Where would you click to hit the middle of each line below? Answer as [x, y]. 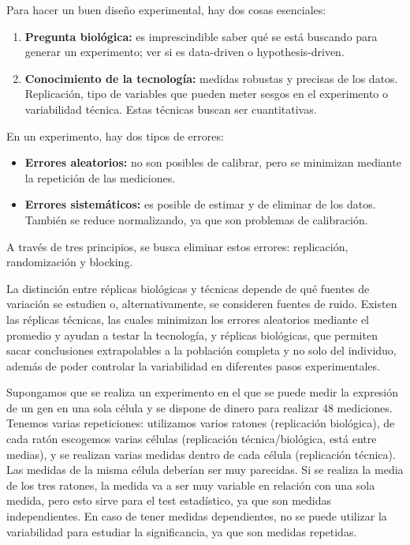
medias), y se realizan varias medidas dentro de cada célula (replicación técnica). [201, 454]
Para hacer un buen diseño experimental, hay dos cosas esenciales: [166, 9]
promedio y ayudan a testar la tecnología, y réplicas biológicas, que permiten [192, 335]
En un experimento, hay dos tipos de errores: [115, 135]
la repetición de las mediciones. [100, 177]
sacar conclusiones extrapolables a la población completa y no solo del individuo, [201, 350]
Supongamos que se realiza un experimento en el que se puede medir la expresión [203, 392]
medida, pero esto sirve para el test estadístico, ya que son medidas [169, 500]
